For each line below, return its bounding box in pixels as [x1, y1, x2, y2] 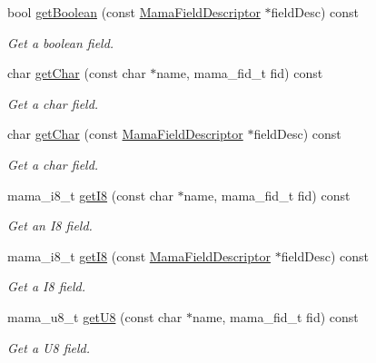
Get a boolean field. [7, 33, 114, 52]
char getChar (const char [7, 64, 146, 83]
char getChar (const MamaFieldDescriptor [7, 124, 243, 143]
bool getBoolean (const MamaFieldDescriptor [7, 3, 261, 21]
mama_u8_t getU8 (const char [7, 307, 183, 326]
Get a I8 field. [7, 277, 86, 296]
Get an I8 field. [7, 216, 93, 235]
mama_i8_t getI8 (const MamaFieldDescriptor [7, 246, 271, 265]
